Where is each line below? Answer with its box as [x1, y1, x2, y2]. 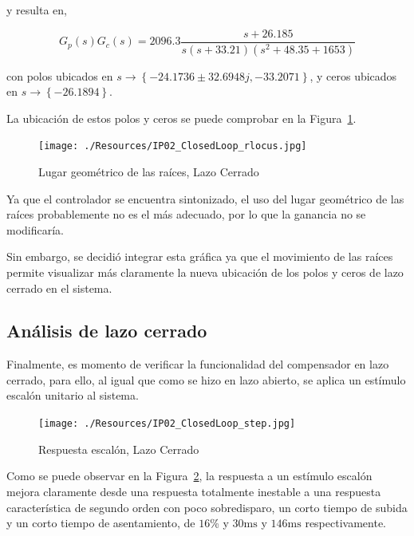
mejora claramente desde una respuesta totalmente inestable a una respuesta [6, 483, 381, 499]
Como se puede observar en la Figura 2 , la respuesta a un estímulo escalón [6, 467, 373, 484]
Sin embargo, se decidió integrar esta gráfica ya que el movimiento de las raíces [6, 248, 393, 265]
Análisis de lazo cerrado [6, 318, 207, 343]
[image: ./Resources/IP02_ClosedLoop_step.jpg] [38, 418, 296, 430]
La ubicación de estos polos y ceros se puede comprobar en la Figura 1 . [6, 109, 357, 126]
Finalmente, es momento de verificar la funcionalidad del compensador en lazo [6, 356, 389, 372]
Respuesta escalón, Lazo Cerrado [38, 440, 199, 457]
